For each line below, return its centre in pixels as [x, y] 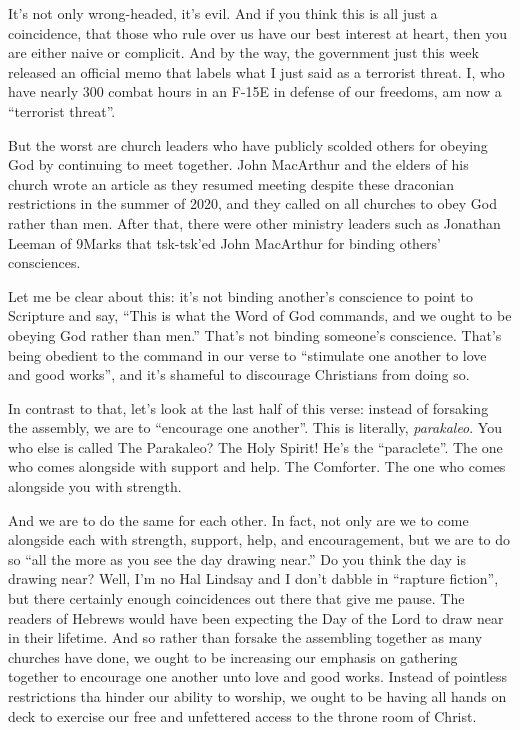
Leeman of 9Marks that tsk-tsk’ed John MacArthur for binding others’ [224, 242]
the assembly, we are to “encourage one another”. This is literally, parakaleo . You [255, 427]
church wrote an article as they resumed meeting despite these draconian [231, 183]
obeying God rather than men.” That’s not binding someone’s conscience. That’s [255, 334]
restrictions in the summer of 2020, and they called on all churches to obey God [252, 203]
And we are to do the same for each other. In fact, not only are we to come [238, 519]
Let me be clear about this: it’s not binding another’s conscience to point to [240, 295]
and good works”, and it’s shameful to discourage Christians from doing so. [239, 374]
